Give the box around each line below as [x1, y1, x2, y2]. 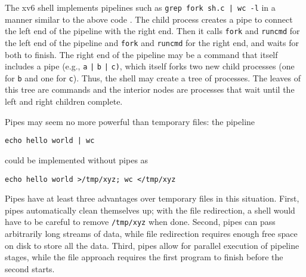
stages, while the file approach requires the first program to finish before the [5, 251, 283, 263]
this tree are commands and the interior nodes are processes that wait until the [5, 83, 295, 96]
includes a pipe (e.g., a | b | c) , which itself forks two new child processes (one [5, 60, 295, 72]
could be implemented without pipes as [5, 153, 149, 166]
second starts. [5, 262, 55, 275]
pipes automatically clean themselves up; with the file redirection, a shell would [5, 203, 295, 216]
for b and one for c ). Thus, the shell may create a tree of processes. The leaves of [5, 71, 301, 84]
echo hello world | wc [5, 136, 95, 145]
